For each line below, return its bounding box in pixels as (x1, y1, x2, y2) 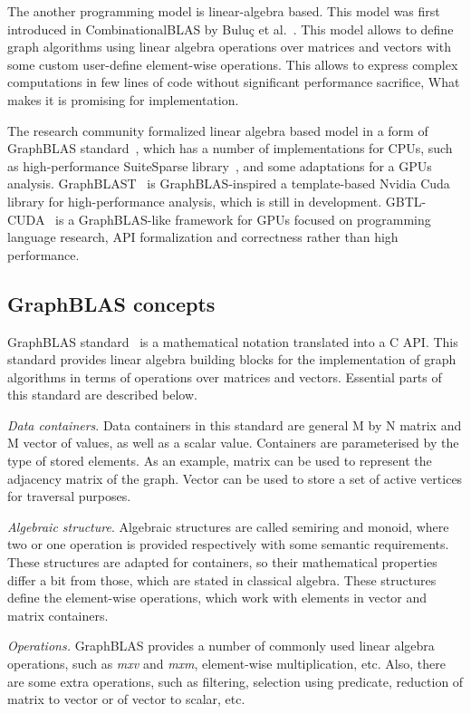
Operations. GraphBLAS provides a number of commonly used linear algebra (7, 636, 435, 655)
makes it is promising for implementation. (7, 90, 239, 109)
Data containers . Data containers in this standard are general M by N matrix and (7, 415, 462, 434)
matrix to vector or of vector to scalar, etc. (7, 690, 245, 709)
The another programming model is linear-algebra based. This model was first (7, 2, 440, 20)
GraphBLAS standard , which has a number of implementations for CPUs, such (7, 139, 453, 158)
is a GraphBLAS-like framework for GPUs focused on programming (55, 209, 431, 228)
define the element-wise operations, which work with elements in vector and (7, 588, 428, 607)
